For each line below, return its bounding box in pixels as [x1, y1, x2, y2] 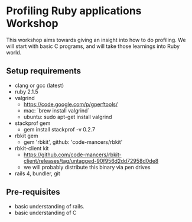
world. [6, 49, 22, 56]
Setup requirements [6, 66, 82, 76]
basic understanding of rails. [14, 202, 84, 210]
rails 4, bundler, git [14, 170, 60, 177]
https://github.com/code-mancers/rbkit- [23, 151, 122, 158]
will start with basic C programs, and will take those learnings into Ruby [6, 43, 180, 50]
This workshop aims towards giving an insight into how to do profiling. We [6, 36, 186, 43]
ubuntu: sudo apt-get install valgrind [23, 113, 112, 120]
